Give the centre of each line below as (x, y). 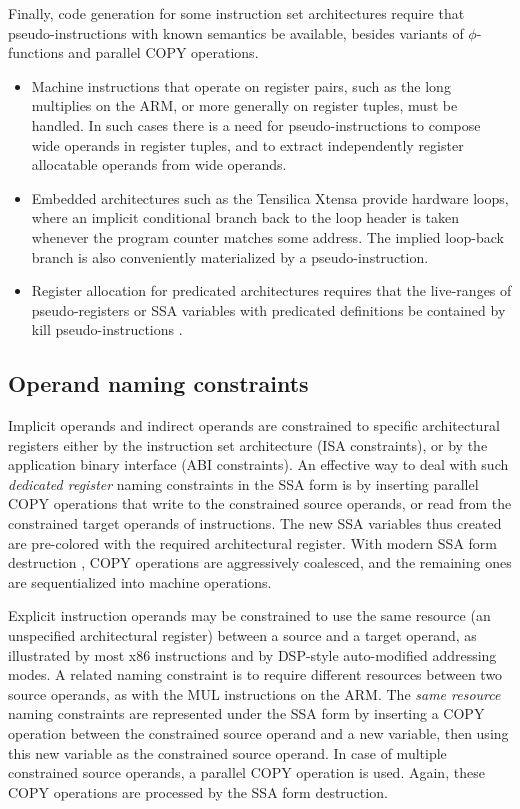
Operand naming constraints (158, 383)
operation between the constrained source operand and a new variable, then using (258, 733)
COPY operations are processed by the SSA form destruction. (198, 791)
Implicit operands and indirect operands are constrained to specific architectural (254, 425)
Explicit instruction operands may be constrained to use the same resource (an (249, 615)
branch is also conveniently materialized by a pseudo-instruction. (230, 256)
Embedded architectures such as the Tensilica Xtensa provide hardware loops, (270, 197)
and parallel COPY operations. (163, 52)
